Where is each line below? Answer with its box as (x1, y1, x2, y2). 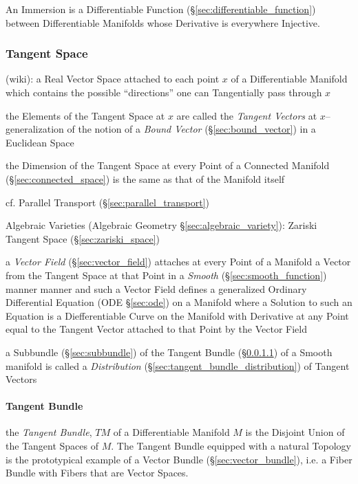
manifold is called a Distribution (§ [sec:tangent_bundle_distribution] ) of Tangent (6, 358, 350, 373)
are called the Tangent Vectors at (176, 108, 317, 122)
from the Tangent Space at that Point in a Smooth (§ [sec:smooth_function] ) (6, 267, 327, 282)
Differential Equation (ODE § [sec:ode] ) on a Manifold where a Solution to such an (6, 295, 352, 309)
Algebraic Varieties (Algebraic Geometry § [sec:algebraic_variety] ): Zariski (6, 218, 317, 232)
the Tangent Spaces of (6, 439, 99, 453)
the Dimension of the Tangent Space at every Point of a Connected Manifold (6, 158, 330, 173)
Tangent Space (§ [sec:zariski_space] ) (6, 231, 160, 245)
